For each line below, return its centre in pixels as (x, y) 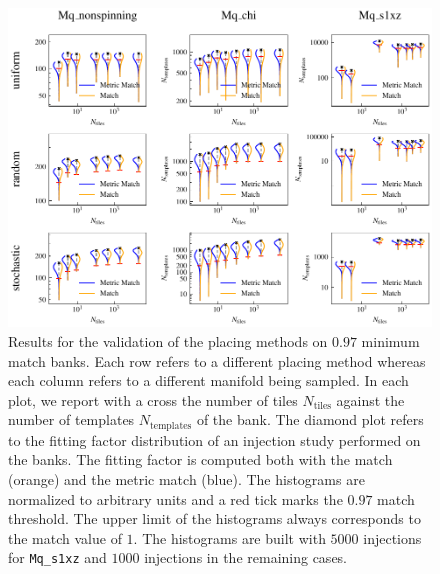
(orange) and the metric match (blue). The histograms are (186, 478)
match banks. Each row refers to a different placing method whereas (217, 360)
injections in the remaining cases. (246, 557)
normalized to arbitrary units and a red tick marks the (175, 498)
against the (370, 399)
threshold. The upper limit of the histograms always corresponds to (214, 518)
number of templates (71, 419)
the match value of (65, 537)
